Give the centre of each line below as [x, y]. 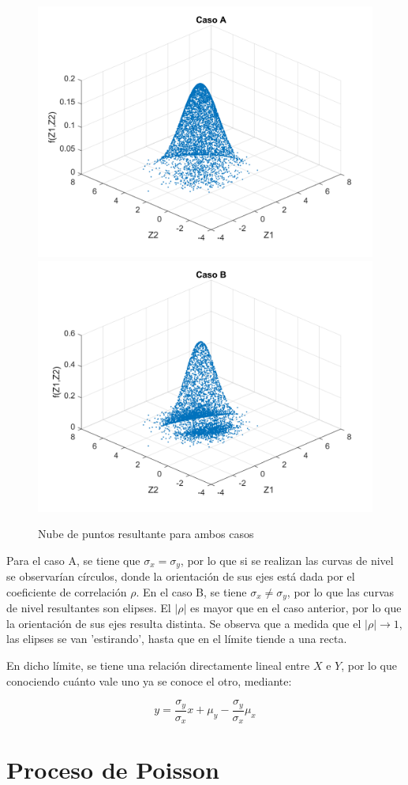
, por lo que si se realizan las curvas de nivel [287, 560]
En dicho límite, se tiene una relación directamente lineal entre [158, 665]
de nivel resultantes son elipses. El [89, 608]
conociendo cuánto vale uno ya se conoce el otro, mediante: [149, 680]
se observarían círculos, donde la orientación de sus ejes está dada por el [181, 576]
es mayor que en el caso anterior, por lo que [296, 608]
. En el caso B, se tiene [191, 591]
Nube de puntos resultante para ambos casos [146, 534]
